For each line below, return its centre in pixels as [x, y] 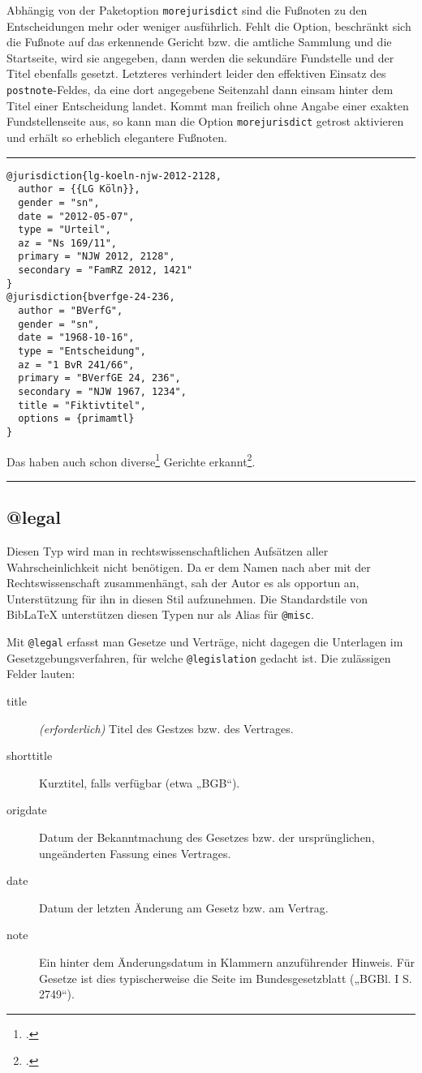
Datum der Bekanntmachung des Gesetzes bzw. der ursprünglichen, [207, 837]
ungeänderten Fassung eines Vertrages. [135, 853]
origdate [27, 810]
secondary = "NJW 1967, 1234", [102, 392]
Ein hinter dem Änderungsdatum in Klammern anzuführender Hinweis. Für [227, 961]
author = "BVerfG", [71, 311]
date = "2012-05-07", [76, 216]
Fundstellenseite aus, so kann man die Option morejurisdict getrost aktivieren [205, 121]
